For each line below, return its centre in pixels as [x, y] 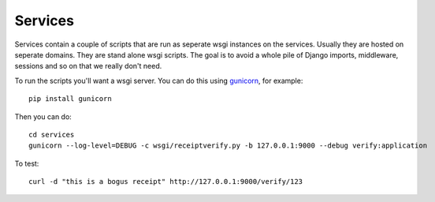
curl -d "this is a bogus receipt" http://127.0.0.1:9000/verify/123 [166, 182]
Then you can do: [43, 116]
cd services [52, 135]
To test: [27, 163]
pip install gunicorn [70, 99]
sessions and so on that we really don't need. [88, 66]
